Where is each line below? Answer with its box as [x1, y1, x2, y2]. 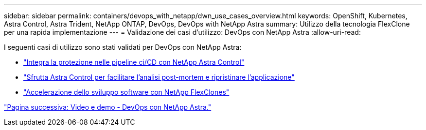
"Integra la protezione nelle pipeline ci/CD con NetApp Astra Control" [23, 58, 245, 66]
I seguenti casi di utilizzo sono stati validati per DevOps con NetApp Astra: [4, 43, 242, 51]
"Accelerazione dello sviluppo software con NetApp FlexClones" [23, 88, 230, 96]
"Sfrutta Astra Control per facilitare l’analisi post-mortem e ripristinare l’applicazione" [23, 73, 295, 81]
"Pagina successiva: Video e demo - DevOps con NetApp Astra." [4, 103, 212, 111]
